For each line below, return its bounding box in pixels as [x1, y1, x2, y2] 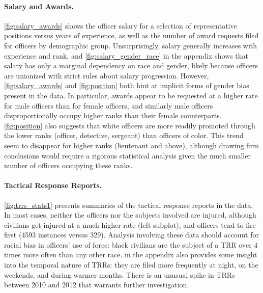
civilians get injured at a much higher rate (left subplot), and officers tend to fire [4, 219, 256, 230]
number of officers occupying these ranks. [4, 160, 133, 171]
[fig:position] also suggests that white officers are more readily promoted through [4, 120, 255, 130]
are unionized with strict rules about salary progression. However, [4, 70, 209, 81]
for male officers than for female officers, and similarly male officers [4, 100, 213, 111]
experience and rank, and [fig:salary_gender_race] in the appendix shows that [4, 50, 248, 61]
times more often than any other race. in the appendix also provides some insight [4, 249, 257, 260]
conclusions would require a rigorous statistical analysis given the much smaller [4, 150, 251, 161]
